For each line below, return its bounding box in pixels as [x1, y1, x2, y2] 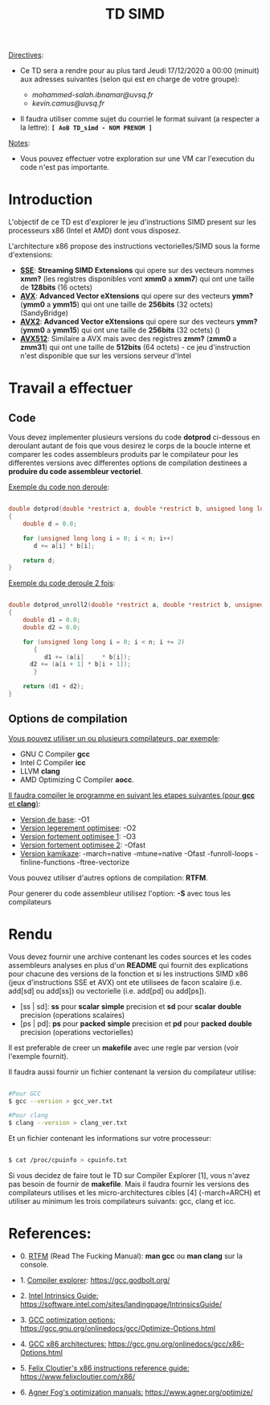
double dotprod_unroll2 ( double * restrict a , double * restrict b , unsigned [8, 601, 264, 609]
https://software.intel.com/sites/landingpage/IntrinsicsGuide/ [19, 1299, 223, 1308]
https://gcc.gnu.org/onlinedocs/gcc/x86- [108, 1339, 245, 1349]
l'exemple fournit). [8, 1051, 69, 1061]
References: [8, 1225, 92, 1243]
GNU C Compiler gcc [19, 749, 91, 759]
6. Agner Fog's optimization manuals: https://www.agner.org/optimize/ [19, 1387, 253, 1397]
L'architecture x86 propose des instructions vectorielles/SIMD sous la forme [8, 241, 260, 251]
